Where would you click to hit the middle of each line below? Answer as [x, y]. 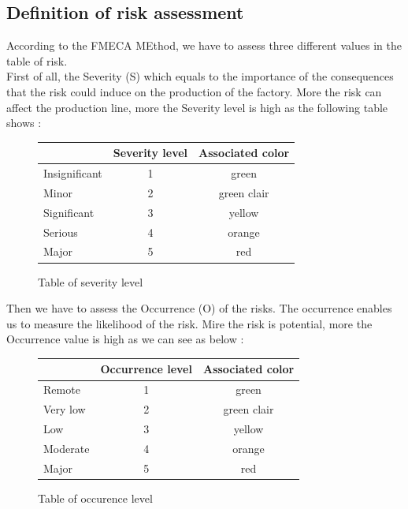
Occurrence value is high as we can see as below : [125, 339]
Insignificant [73, 173]
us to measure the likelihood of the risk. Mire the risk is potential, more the [189, 323]
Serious [61, 232]
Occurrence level [146, 369]
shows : [24, 123]
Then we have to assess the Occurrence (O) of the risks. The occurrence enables [199, 308]
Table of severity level [91, 281]
